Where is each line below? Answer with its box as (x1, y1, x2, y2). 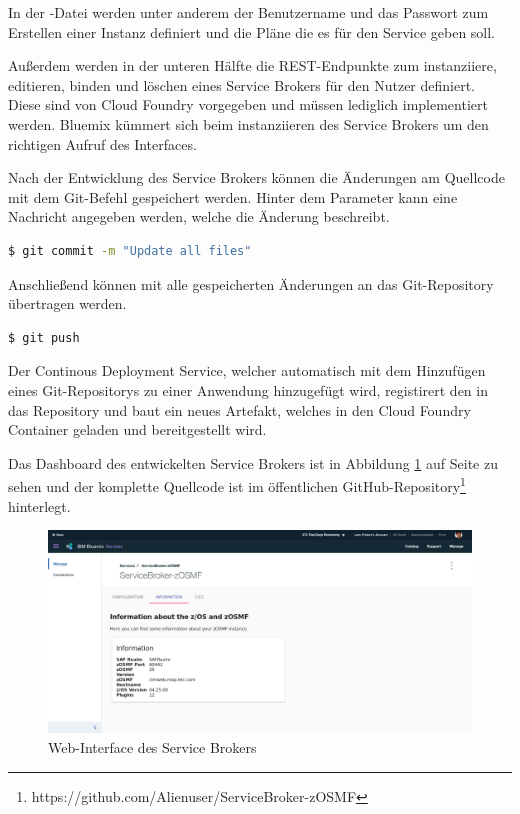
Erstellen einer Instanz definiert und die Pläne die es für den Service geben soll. (8, 21, 496, 42)
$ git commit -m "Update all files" (8, 243, 252, 258)
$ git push (8, 330, 80, 345)
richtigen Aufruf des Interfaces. (8, 133, 197, 154)
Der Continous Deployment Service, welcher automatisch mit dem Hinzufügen (8, 360, 486, 381)
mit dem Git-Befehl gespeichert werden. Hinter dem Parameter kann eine (8, 186, 458, 207)
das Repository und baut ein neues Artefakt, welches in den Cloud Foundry (8, 399, 471, 420)
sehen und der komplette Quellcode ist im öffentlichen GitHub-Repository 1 (8, 473, 466, 496)
